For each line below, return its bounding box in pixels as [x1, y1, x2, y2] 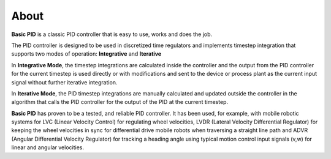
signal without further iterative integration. [11, 78, 118, 86]
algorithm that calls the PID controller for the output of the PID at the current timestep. [11, 98, 229, 106]
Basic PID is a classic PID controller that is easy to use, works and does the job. [11, 31, 213, 38]
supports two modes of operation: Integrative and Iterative [11, 50, 162, 57]
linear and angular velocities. [11, 144, 85, 151]
